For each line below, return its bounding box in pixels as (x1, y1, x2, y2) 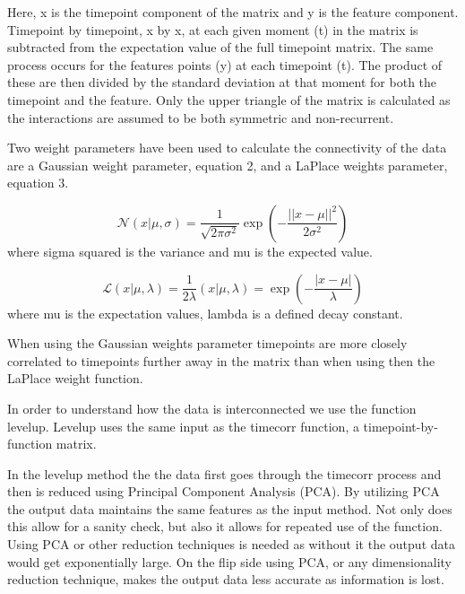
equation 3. (7, 173, 69, 192)
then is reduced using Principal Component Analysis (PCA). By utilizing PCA (7, 482, 440, 501)
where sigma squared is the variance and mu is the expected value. (7, 241, 373, 260)
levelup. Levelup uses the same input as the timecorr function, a (7, 416, 359, 435)
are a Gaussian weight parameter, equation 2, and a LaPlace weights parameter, (7, 155, 448, 174)
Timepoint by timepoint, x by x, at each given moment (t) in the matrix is (7, 20, 418, 39)
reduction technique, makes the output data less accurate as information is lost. (7, 570, 444, 589)
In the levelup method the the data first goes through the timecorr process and (7, 464, 442, 483)
